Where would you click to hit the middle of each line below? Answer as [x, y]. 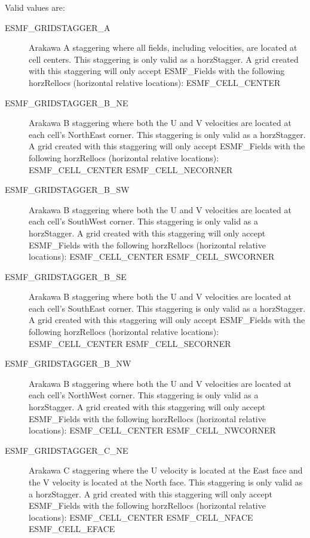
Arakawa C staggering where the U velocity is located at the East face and [166, 470]
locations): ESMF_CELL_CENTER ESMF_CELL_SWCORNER [152, 256]
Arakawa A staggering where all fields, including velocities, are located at [163, 47]
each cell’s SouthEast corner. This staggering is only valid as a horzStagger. [167, 308]
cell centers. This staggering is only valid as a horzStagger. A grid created [164, 59]
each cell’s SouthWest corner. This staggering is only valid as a [144, 221]
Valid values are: [35, 7]
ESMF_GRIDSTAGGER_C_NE [67, 450]
